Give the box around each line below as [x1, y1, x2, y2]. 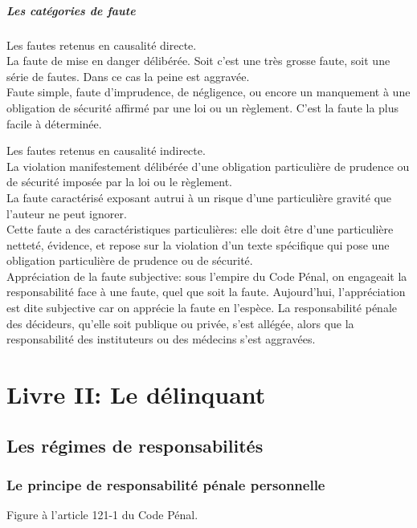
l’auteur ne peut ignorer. [6, 205, 127, 221]
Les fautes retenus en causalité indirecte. [6, 142, 206, 159]
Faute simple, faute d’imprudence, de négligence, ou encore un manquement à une [6, 83, 411, 100]
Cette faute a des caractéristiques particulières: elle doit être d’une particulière [6, 221, 394, 238]
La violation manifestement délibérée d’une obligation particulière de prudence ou [6, 157, 410, 174]
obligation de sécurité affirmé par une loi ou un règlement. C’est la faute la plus [6, 99, 399, 116]
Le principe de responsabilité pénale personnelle [6, 474, 325, 494]
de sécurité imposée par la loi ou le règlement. [6, 173, 233, 190]
